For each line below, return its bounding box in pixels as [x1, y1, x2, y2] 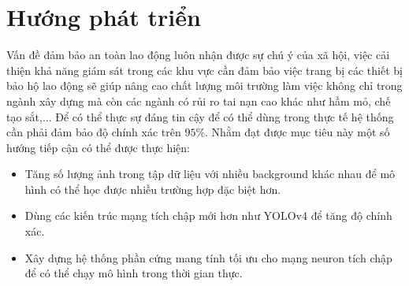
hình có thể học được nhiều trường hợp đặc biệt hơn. [24, 180, 281, 197]
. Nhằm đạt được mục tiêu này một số [205, 124, 390, 140]
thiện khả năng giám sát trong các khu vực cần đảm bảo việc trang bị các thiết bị [6, 61, 403, 78]
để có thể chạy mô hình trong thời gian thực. [24, 265, 243, 281]
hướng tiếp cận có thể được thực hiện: [6, 139, 190, 155]
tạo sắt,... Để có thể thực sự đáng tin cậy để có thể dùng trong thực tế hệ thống [6, 108, 394, 124]
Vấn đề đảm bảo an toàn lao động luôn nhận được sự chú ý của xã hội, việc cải [6, 46, 390, 63]
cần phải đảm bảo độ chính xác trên [6, 124, 181, 140]
